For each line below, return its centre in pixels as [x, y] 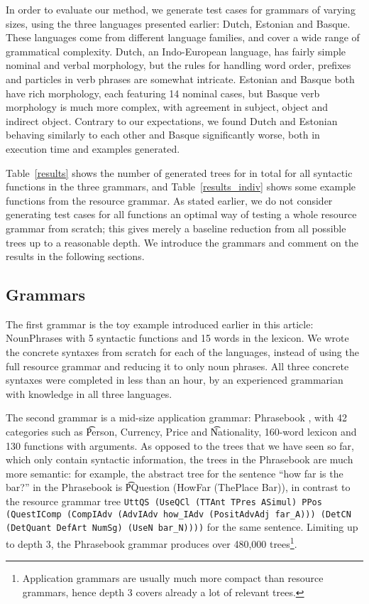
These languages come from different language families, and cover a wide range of [183, 37]
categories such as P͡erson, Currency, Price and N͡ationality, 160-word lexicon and [181, 432]
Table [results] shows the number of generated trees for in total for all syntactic [179, 172]
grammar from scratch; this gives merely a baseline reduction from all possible [176, 228]
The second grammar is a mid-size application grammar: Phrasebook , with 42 [176, 417]
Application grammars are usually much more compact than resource [173, 578]
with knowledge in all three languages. [89, 393]
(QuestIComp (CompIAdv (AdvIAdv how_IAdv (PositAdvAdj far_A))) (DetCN [178, 514]
